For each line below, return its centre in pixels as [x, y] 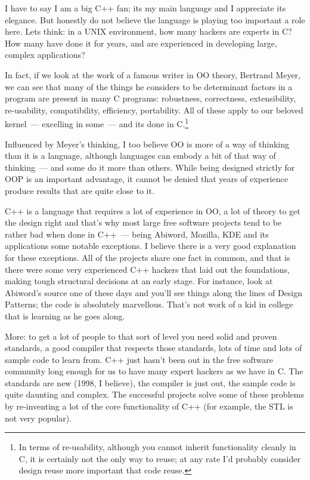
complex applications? [45, 55]
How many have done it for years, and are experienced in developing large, [141, 43]
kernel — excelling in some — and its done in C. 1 [97, 123]
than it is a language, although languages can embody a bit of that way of [140, 156]
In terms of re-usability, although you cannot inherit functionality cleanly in [157, 447]
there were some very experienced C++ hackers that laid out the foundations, [147, 269]
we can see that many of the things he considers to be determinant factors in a [149, 86]
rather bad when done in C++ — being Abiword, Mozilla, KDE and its [137, 234]
